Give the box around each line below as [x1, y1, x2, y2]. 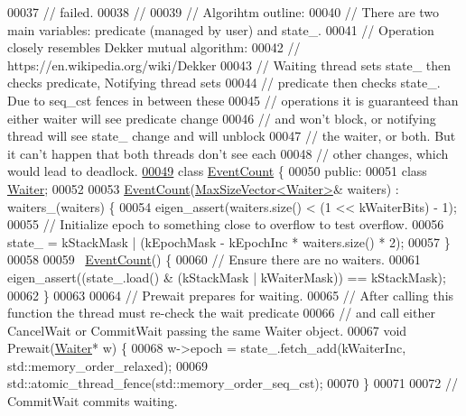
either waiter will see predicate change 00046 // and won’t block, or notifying [7, 108, 436, 127]
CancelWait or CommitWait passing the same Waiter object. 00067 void [7, 320, 407, 339]
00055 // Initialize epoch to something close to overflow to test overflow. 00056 [7, 215, 444, 234]
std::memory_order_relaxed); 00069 [7, 356, 208, 374]
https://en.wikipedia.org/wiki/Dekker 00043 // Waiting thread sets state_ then [7, 55, 452, 74]
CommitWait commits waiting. [7, 392, 178, 411]
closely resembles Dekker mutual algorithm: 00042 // [7, 38, 301, 57]
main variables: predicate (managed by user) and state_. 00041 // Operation [7, 20, 434, 39]
